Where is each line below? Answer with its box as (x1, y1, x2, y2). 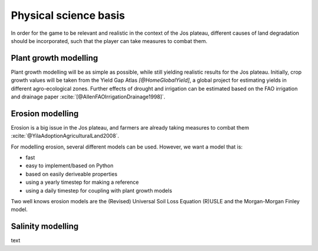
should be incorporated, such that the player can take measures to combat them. (11, 37, 208, 44)
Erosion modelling (11, 108, 79, 118)
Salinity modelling (11, 222, 79, 232)
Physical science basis (11, 9, 125, 22)
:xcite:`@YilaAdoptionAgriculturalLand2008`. (11, 133, 120, 140)
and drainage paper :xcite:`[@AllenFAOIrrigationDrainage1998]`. (11, 93, 165, 100)
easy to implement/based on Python (25, 162, 114, 169)
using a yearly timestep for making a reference (25, 179, 139, 186)
